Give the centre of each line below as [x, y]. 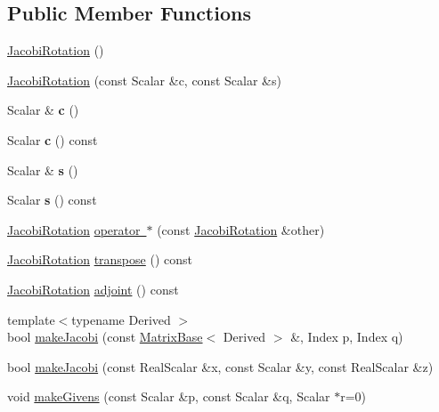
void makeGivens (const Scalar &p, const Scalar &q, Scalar [169, 396]
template [31, 319]
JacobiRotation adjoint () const [93, 289]
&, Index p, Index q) [347, 337]
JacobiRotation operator [74, 229]
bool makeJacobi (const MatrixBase [105, 337]
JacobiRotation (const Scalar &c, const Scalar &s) [144, 80]
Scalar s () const [52, 200]
